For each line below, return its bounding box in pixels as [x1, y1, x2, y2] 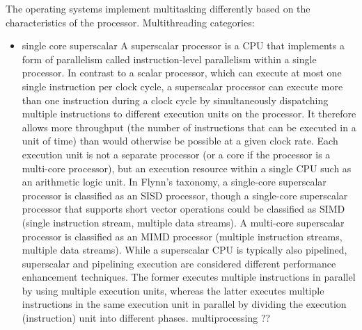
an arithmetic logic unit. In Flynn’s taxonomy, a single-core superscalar [22, 174, 326, 189]
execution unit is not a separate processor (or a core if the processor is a [22, 147, 331, 161]
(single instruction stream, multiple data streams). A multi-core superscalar [22, 215, 345, 229]
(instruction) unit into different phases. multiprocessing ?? [22, 311, 271, 325]
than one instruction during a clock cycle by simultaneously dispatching [22, 92, 329, 107]
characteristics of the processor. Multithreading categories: [6, 15, 255, 29]
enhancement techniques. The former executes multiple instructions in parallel [22, 270, 356, 284]
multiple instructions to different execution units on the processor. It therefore [22, 106, 356, 121]
